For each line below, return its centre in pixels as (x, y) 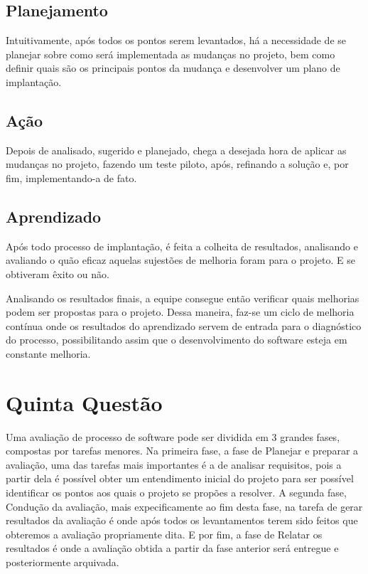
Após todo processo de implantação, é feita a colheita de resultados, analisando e (182, 246)
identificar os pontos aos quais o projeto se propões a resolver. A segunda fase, (176, 493)
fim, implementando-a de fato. (71, 177)
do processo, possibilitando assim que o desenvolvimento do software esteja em (177, 340)
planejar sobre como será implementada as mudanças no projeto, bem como (171, 54)
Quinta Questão (84, 402)
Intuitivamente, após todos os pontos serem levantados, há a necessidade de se (176, 40)
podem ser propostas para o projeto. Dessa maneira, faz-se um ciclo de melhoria (180, 312)
